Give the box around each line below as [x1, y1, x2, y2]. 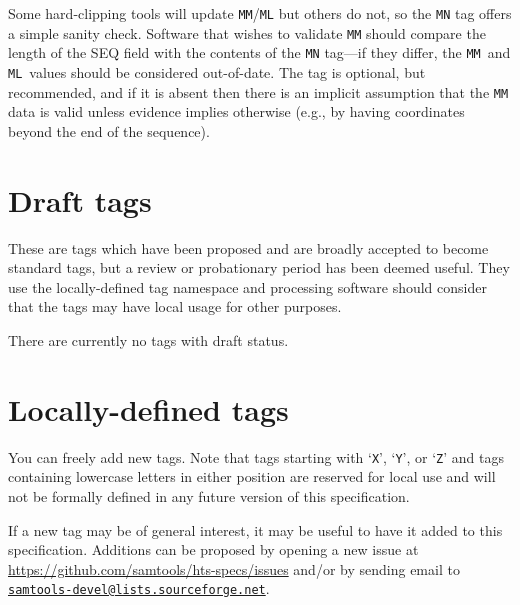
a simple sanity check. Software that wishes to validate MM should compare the [8, 22, 486, 43]
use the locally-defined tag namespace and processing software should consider [8, 276, 487, 297]
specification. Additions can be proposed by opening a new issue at [8, 539, 419, 560]
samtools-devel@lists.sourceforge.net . [8, 578, 270, 599]
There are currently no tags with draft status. [8, 329, 289, 350]
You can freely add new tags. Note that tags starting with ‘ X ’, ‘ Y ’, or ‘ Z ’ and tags [8, 446, 505, 467]
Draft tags [8, 179, 152, 220]
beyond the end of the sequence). [8, 120, 210, 141]
